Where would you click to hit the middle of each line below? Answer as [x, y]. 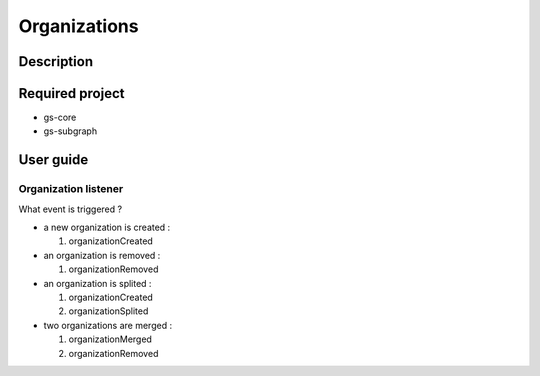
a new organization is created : [107, 227]
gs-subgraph [70, 131]
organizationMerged [110, 339]
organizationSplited [108, 311]
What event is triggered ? [70, 209]
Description [56, 61]
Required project [71, 93]
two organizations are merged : [108, 325]
